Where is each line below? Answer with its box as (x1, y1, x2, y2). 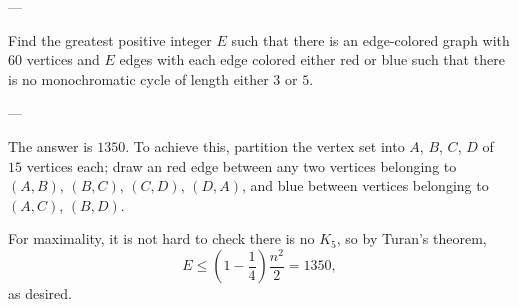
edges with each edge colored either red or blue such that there (119, 49, 505, 70)
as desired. (8, 283, 72, 304)
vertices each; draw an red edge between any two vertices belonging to (26, 155, 457, 176)
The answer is (8, 135, 93, 156)
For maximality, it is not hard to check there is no (8, 228, 315, 249)
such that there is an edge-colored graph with (231, 29, 510, 50)
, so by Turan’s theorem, (336, 228, 487, 249)
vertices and (26, 49, 100, 70)
